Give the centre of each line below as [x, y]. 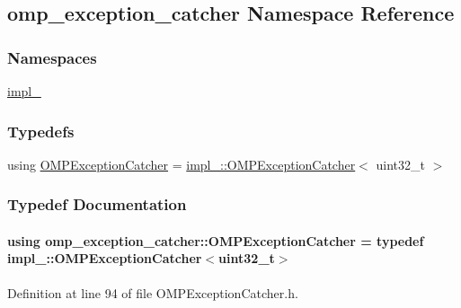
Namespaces [52, 57]
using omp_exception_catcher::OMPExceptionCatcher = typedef [216, 240]
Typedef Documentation [97, 204]
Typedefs [41, 131]
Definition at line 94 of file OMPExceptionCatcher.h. [153, 292]
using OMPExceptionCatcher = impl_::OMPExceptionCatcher [182, 164]
